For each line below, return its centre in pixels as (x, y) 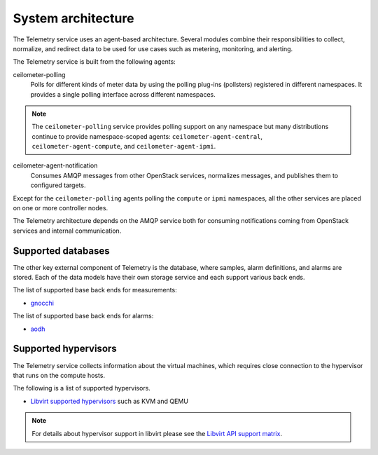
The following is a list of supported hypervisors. (82, 388)
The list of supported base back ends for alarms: (83, 316)
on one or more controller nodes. (61, 208)
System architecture (73, 18)
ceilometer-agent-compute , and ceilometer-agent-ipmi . (124, 147)
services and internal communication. (67, 231)
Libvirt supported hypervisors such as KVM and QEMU (110, 401)
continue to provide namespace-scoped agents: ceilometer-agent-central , (147, 136)
